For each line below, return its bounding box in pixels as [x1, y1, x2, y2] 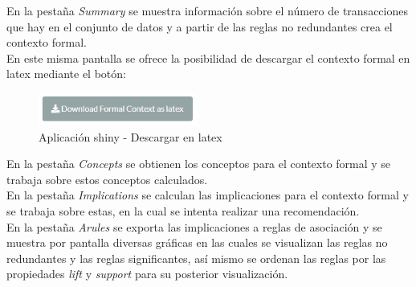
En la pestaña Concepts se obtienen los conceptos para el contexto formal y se [6, 155, 391, 172]
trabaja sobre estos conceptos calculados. [6, 170, 208, 187]
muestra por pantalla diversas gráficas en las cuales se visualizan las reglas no [6, 234, 388, 251]
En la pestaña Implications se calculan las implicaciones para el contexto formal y [6, 187, 409, 203]
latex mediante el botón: [6, 65, 126, 82]
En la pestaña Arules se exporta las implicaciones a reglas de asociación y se [6, 218, 382, 235]
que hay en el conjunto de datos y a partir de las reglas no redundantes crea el [6, 18, 393, 35]
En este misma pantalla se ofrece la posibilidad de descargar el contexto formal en [6, 49, 410, 66]
